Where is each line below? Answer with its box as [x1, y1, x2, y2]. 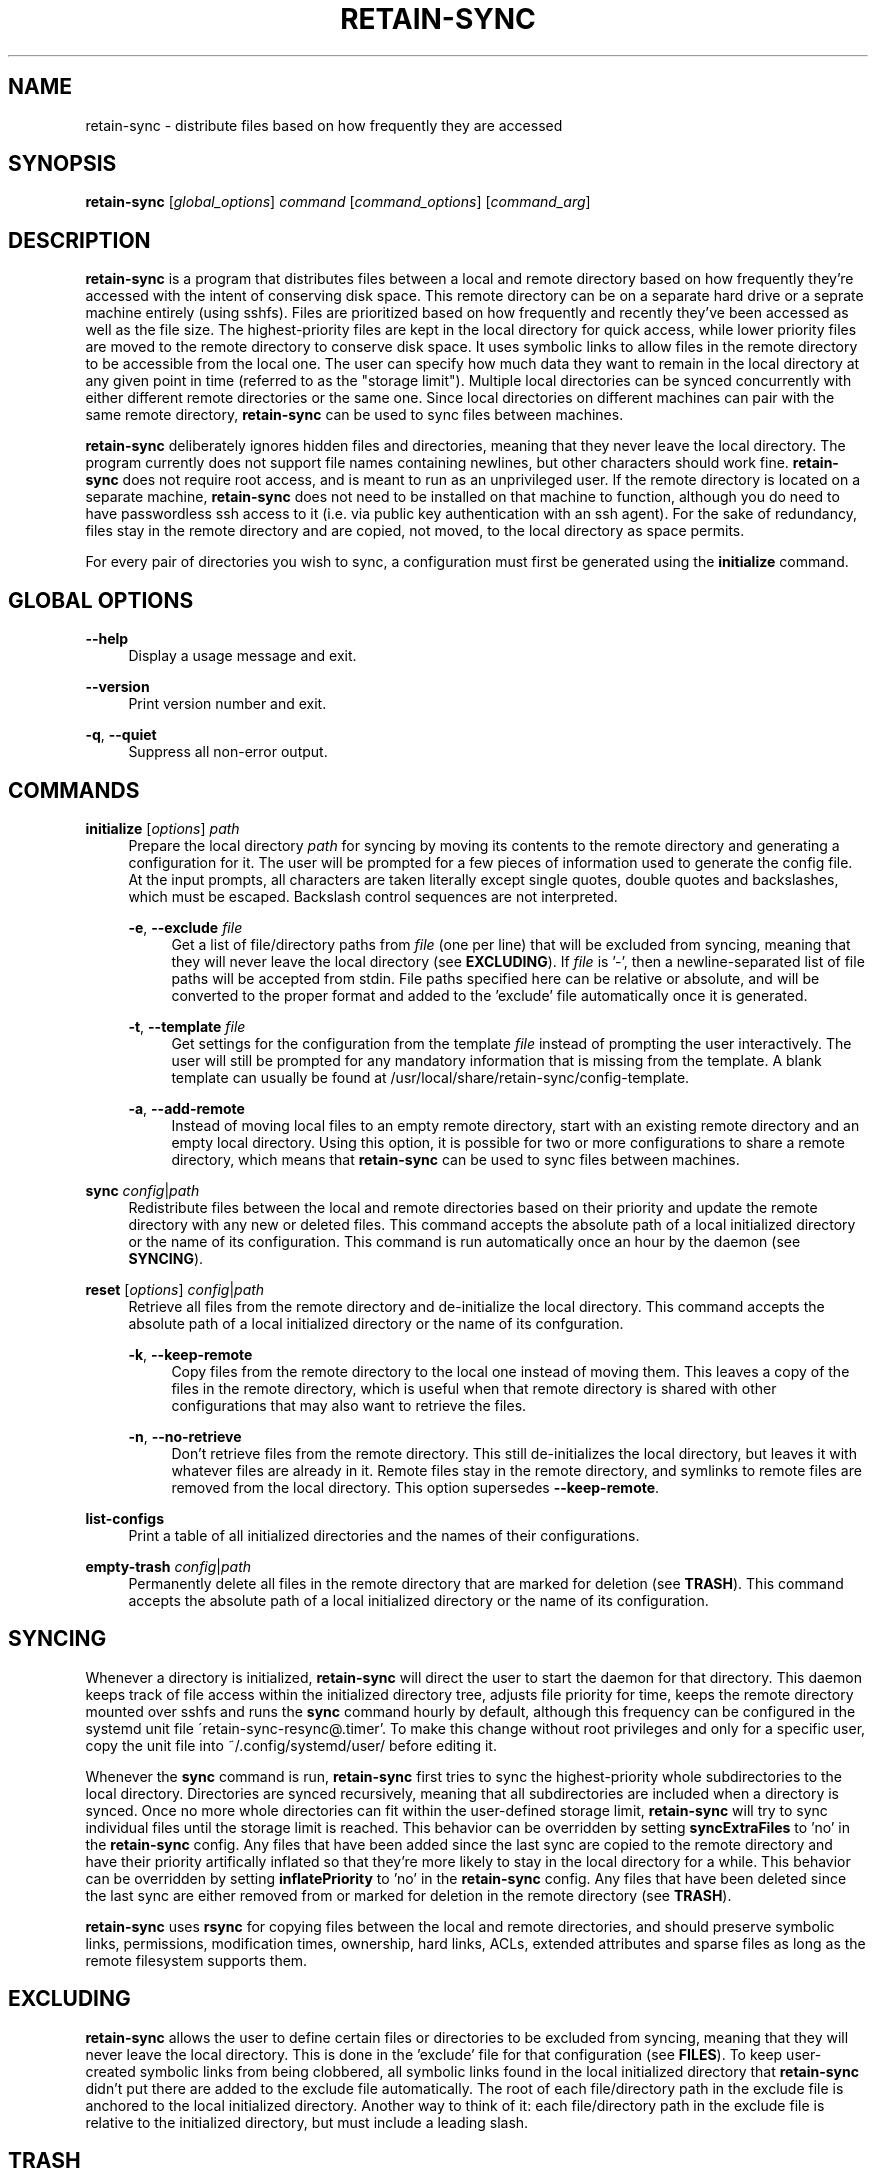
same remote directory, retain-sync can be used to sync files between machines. [85, 406, 624, 424]
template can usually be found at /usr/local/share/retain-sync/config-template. [171, 1068, 690, 1086]
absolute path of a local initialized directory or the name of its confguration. [128, 1314, 624, 1332]
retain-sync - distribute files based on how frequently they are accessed [85, 116, 563, 134]
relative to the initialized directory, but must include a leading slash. [85, 2113, 529, 2131]
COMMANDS [8, 777, 140, 803]
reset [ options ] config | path [85, 1280, 265, 1298]
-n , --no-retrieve [128, 1427, 242, 1445]
